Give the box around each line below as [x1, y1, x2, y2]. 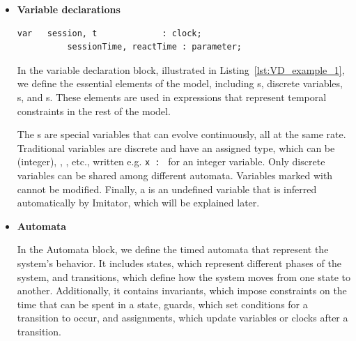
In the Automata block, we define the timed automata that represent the [17, 242, 329, 257]
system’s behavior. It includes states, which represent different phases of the [17, 255, 341, 270]
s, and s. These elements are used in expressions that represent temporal [17, 89, 327, 104]
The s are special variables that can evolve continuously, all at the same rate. [17, 127, 346, 142]
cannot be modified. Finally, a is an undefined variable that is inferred [17, 181, 317, 196]
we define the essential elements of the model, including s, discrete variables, [17, 76, 343, 91]
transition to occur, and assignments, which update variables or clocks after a [17, 310, 348, 325]
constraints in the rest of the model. [17, 103, 171, 118]
